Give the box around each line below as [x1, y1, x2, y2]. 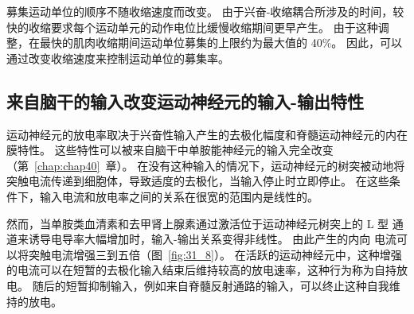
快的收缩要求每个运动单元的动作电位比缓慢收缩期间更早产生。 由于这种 [6, 18, 378, 35]
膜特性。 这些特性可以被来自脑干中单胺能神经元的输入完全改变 [6, 141, 334, 158]
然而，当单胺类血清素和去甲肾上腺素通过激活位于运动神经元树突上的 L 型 [6, 215, 389, 231]
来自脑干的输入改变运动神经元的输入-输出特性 [6, 88, 365, 113]
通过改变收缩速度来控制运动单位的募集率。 [6, 49, 229, 66]
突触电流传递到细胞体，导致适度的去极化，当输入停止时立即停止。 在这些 [6, 173, 389, 189]
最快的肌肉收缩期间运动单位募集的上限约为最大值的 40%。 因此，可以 [39, 34, 402, 51]
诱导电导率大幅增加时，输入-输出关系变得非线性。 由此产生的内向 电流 [28, 231, 396, 247]
